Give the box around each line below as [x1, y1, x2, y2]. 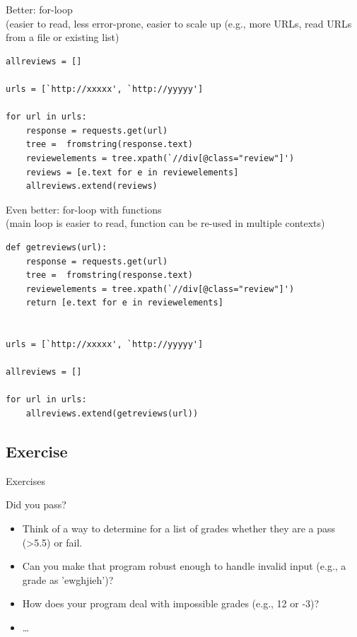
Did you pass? [6, 497, 66, 512]
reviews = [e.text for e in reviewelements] [25, 167, 239, 177]
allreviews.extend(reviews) [25, 181, 158, 192]
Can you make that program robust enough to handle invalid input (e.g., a [22, 559, 346, 573]
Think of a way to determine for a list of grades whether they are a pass [22, 521, 336, 536]
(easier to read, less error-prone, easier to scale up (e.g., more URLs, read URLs [6, 16, 352, 30]
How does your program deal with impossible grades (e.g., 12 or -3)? [22, 596, 320, 611]
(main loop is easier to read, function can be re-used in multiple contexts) [6, 216, 325, 230]
